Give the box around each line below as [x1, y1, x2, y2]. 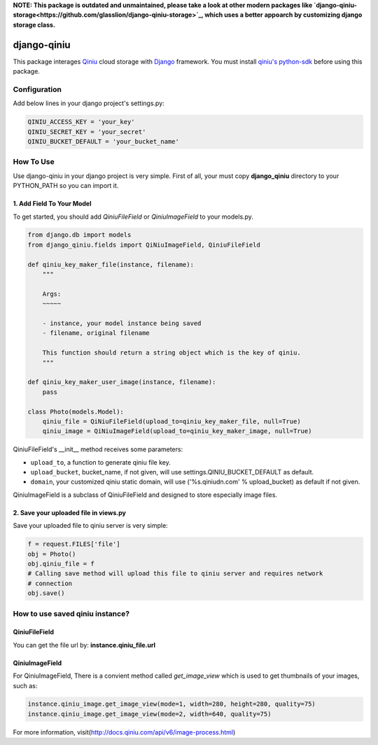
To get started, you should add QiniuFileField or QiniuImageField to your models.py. [13, 212, 253, 221]
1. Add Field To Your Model [13, 200, 92, 208]
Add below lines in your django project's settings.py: [13, 99, 164, 108]
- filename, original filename [42, 329, 150, 337]
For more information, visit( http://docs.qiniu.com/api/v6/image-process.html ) [13, 727, 236, 736]
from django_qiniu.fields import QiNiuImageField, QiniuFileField [27, 240, 260, 249]
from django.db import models [27, 231, 132, 239]
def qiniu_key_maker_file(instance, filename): [27, 260, 194, 268]
